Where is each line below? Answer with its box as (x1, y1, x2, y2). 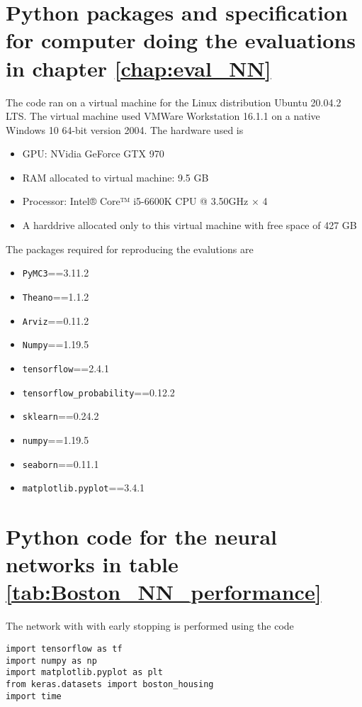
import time (6, 691, 62, 701)
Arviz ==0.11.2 (22, 313, 89, 328)
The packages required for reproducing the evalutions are (6, 241, 254, 256)
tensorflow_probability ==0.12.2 (22, 384, 175, 399)
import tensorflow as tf (6, 643, 123, 654)
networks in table (6, 550, 179, 579)
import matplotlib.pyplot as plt (6, 667, 163, 678)
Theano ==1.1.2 (22, 289, 89, 304)
